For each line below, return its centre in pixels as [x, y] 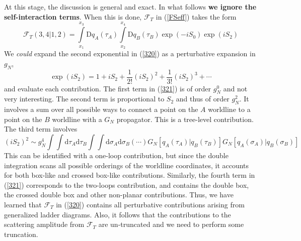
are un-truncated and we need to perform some [171, 224]
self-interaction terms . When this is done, [73, 16]
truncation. [21, 234]
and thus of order [203, 99]
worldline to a [229, 109]
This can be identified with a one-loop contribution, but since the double [116, 155]
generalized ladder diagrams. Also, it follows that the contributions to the [118, 214]
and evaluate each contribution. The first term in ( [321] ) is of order [108, 88]
